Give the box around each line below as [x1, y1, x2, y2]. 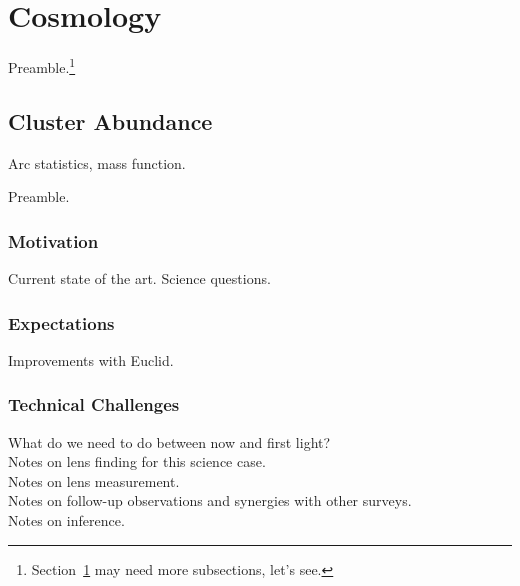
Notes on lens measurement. [8, 470, 180, 491]
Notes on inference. [8, 509, 125, 530]
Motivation [8, 228, 99, 253]
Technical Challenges [8, 392, 180, 417]
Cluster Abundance [8, 105, 213, 136]
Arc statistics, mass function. [8, 152, 186, 173]
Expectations [8, 310, 115, 335]
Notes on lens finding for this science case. [8, 451, 266, 472]
